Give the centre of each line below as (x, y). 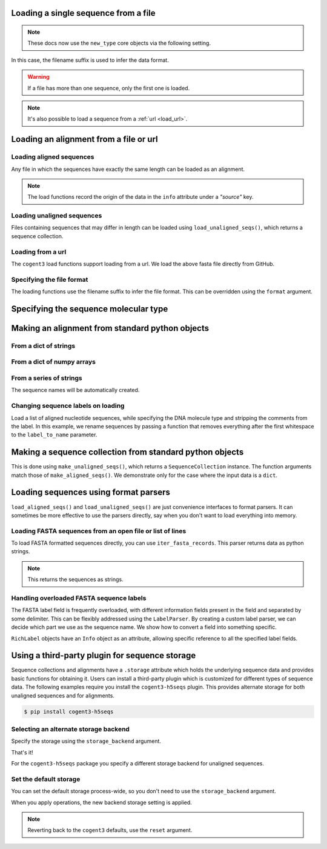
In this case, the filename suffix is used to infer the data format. (90, 60)
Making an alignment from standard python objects (110, 328)
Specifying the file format (50, 279)
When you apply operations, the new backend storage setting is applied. (101, 802)
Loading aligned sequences (53, 157)
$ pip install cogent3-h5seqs (69, 711)
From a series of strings (47, 378)
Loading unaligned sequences (57, 216)
